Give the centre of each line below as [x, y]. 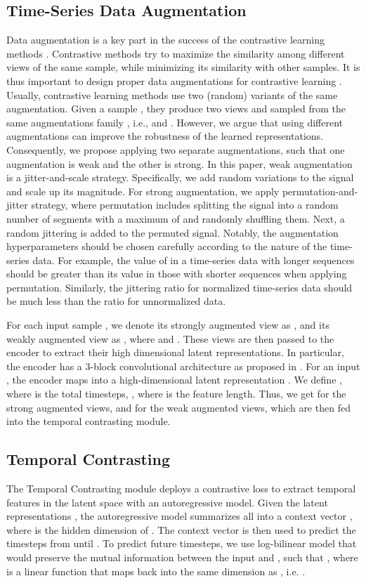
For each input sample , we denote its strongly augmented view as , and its [168, 325]
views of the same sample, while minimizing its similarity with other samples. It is [183, 67]
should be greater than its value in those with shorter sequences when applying [177, 274]
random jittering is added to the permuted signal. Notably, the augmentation [172, 232]
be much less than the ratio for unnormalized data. [116, 301]
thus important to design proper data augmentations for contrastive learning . [174, 80]
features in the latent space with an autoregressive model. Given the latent [167, 502]
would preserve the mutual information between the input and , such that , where [182, 557]
